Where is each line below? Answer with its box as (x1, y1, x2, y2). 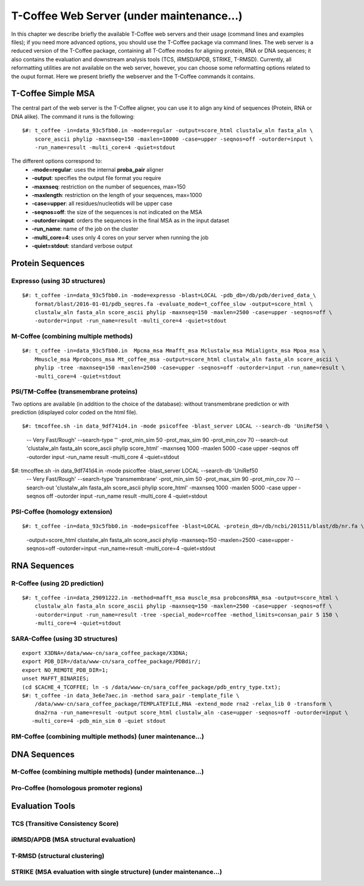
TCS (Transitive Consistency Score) (11, 819, 119, 828)
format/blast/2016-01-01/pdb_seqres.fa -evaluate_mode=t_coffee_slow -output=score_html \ (34, 300, 314, 307)
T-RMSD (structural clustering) (11, 851, 105, 860)
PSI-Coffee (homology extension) (11, 507, 113, 515)
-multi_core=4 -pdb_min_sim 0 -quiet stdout (31, 717, 166, 725)
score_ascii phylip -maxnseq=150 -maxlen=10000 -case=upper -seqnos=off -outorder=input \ (34, 135, 314, 143)
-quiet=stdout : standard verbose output (32, 243, 133, 250)
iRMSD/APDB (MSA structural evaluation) (11, 836, 136, 844)
